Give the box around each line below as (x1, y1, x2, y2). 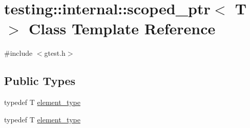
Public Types (4, 73, 76, 89)
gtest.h (44, 48, 66, 58)
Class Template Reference (29, 18, 216, 39)
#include (4, 48, 33, 58)
